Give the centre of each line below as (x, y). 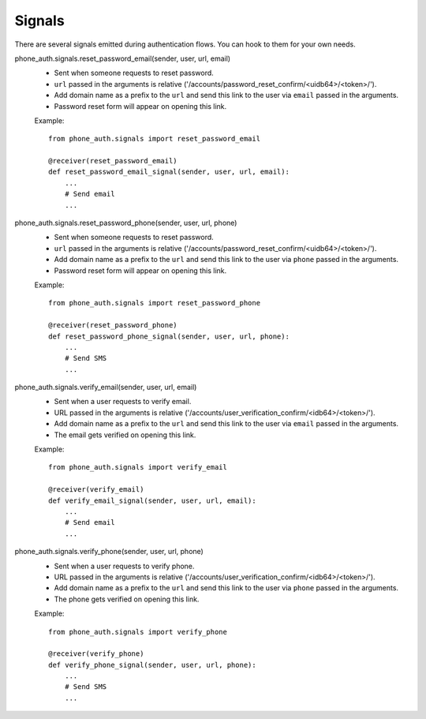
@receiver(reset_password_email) (113, 161)
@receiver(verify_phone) (96, 654)
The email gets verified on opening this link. (125, 435)
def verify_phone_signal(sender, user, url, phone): (152, 665)
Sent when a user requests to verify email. (123, 402)
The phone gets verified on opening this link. (127, 599)
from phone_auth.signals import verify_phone (138, 632)
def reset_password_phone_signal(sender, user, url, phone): (169, 336)
